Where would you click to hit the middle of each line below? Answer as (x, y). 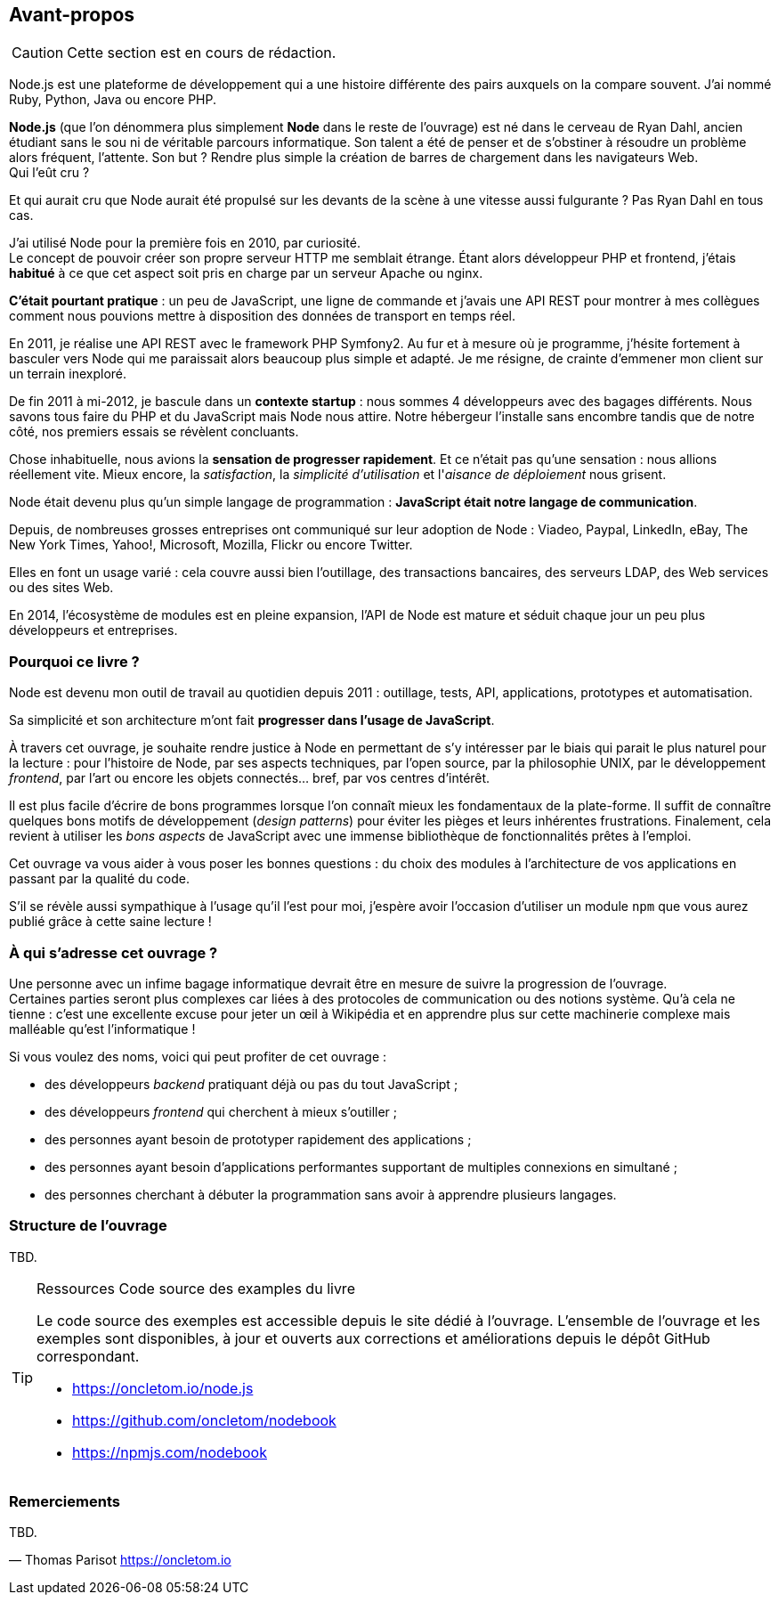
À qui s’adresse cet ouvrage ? (113, 952)
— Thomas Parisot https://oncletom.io (120, 1560)
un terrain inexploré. (68, 374)
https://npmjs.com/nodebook (170, 1452)
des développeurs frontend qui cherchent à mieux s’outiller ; (221, 1111)
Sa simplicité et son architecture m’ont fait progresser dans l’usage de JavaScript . (252, 720)
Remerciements (65, 1502)
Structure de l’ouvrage (88, 1226)
